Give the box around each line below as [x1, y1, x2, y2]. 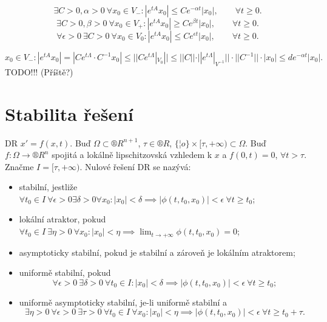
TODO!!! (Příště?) [5, 65, 73, 78]
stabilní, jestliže [19, 180, 78, 193]
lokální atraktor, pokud [19, 213, 106, 225]
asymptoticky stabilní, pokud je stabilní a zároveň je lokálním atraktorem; [19, 245, 295, 258]
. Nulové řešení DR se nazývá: [79, 160, 191, 173]
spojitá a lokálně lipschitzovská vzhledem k [52, 148, 212, 161]
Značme [5, 160, 34, 173]
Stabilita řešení [5, 101, 133, 126]
